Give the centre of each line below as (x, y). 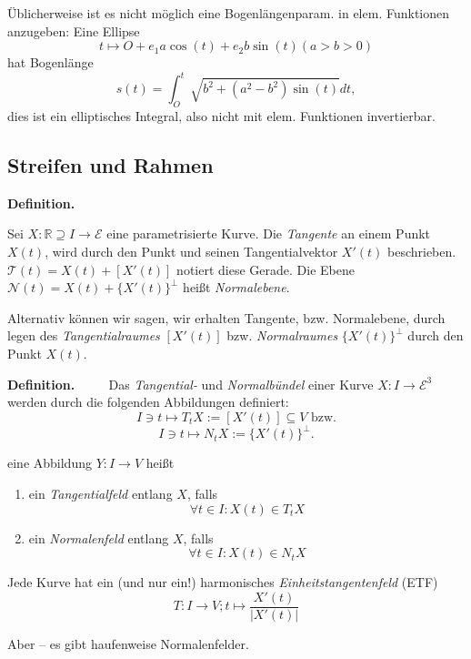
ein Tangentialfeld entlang (100, 493)
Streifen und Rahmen (110, 165)
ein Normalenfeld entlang (99, 537)
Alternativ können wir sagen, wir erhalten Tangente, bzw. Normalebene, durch (226, 317)
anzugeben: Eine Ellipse (74, 30)
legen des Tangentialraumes (84, 335)
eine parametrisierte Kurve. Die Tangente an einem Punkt (269, 233)
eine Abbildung (50, 463)
